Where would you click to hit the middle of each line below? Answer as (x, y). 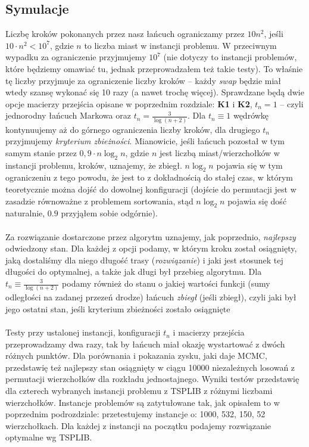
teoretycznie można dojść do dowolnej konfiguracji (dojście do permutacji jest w (151, 189)
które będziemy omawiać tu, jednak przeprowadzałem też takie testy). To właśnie (154, 68)
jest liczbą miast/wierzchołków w (219, 152)
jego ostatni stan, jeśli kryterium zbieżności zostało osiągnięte (118, 308)
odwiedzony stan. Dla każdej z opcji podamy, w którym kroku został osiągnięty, (151, 248)
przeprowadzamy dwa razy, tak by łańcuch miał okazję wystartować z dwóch (145, 344)
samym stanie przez (41, 152)
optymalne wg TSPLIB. (49, 437)
